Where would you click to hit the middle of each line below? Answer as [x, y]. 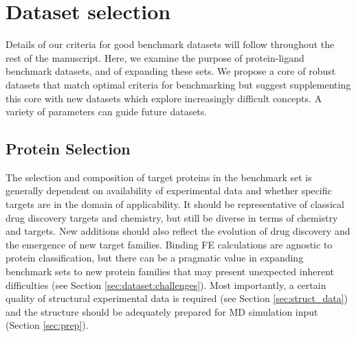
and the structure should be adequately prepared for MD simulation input [162, 311]
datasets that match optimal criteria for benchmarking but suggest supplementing [178, 84]
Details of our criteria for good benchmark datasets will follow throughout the [170, 44]
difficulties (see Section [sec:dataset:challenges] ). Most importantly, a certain [166, 284]
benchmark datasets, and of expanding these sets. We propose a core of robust [171, 71]
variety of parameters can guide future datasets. [107, 112]
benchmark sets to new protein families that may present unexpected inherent [170, 271]
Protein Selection [68, 149]
